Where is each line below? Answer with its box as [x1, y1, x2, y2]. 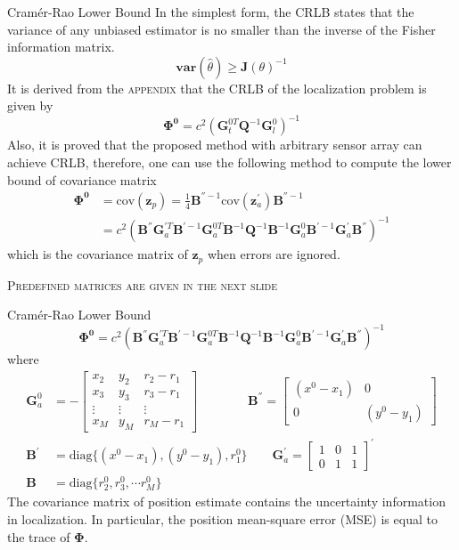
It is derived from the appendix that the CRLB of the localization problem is [7, 78, 427, 97]
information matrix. [7, 37, 115, 56]
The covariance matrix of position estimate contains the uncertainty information [7, 492, 446, 511]
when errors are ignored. [207, 245, 340, 263]
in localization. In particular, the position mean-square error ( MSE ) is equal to [7, 510, 438, 528]
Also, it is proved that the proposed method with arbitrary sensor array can [7, 135, 422, 154]
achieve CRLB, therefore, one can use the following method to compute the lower [7, 153, 452, 172]
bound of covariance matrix [7, 170, 157, 189]
